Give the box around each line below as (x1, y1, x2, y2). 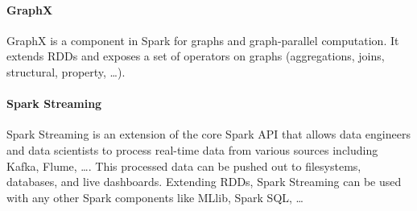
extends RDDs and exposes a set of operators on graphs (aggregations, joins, (6, 48, 385, 64)
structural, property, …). (6, 63, 126, 80)
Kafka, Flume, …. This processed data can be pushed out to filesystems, (6, 157, 361, 174)
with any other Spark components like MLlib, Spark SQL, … (6, 188, 303, 205)
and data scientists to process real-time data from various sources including (6, 141, 378, 158)
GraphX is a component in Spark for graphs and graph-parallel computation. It (6, 31, 399, 48)
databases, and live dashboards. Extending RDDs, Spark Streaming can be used (6, 173, 402, 190)
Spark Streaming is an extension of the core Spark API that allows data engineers (6, 126, 411, 143)
